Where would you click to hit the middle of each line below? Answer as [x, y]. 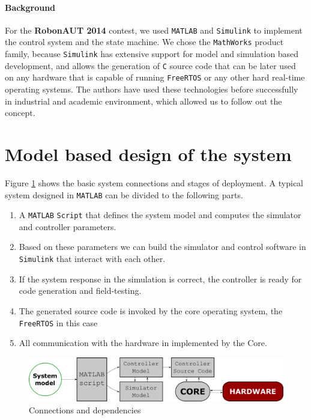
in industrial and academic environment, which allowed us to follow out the [143, 101]
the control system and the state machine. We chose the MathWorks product [144, 42]
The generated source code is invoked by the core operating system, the [151, 310]
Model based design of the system [148, 154]
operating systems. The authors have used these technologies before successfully [152, 89]
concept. [20, 113]
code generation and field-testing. [80, 291]
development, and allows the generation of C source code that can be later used [150, 65]
